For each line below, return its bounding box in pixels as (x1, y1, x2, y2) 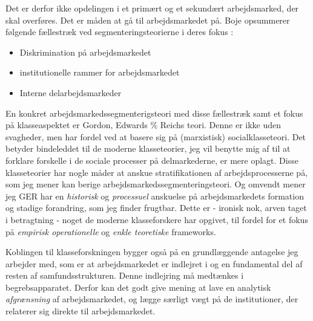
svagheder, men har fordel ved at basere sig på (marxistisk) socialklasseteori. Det (5, 130, 306, 143)
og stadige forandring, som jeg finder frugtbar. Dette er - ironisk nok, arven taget (5, 201, 307, 214)
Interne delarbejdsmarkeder (19, 86, 122, 99)
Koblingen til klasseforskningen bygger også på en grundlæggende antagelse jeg (5, 245, 298, 258)
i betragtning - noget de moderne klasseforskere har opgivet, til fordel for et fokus (5, 213, 308, 225)
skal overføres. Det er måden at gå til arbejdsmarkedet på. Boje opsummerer (5, 13, 290, 26)
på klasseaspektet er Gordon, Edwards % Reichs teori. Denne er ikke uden (5, 118, 282, 131)
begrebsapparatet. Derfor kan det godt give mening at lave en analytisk (5, 280, 271, 293)
